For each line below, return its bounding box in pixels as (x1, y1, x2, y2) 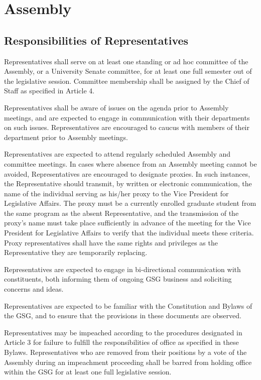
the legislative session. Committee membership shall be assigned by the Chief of (4, 75, 249, 86)
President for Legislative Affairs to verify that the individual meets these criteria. (4, 227, 254, 238)
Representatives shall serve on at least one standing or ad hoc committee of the (4, 56, 248, 66)
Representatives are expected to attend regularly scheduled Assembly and (4, 149, 231, 159)
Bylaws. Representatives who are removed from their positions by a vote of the (4, 347, 247, 357)
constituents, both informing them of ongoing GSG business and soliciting (4, 274, 232, 284)
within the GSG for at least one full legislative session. (4, 366, 172, 377)
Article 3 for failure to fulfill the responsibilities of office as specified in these (4, 337, 239, 347)
